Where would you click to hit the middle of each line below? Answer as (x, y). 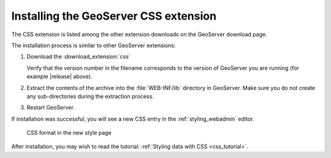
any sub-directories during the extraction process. (90, 96)
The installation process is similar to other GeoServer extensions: (93, 45)
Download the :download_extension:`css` (79, 57)
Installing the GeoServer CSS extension (114, 16)
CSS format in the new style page (69, 133)
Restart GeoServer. (51, 108)
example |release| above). (59, 77)
